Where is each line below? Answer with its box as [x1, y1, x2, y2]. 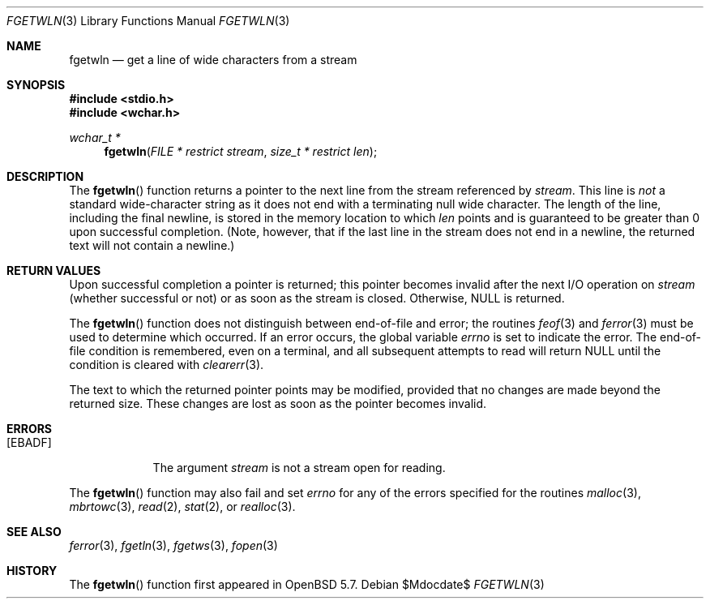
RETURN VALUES [6, 264, 101, 277]
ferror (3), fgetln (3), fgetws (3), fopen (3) [69, 538, 278, 552]
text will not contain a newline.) [69, 238, 235, 252]
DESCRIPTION [6, 169, 84, 183]
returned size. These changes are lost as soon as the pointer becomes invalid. [69, 397, 487, 410]
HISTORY [6, 564, 58, 577]
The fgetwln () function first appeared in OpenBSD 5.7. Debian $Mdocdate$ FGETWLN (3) [69, 577, 545, 591]
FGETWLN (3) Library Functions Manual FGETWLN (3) [6, 14, 290, 28]
